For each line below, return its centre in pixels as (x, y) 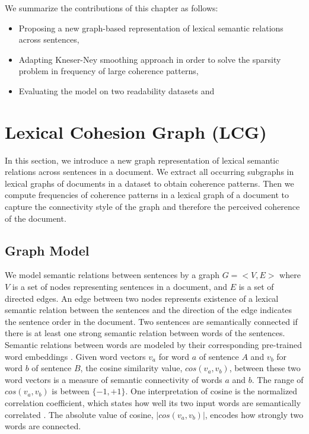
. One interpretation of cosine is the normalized (211, 391)
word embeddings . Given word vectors (75, 356)
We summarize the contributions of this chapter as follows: (112, 8)
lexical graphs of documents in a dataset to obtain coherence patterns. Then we (149, 183)
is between (71, 391)
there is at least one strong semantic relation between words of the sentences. (145, 333)
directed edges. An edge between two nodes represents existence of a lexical (142, 298)
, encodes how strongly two (254, 414)
